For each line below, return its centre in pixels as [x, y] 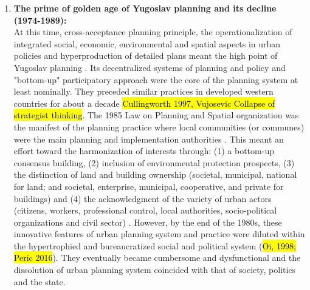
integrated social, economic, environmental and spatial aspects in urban [147, 43]
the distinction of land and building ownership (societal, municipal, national [155, 174]
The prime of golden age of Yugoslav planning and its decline [145, 8]
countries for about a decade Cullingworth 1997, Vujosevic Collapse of [144, 103]
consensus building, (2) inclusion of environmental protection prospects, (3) [154, 162]
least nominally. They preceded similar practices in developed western [143, 91]
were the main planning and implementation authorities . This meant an [149, 139]
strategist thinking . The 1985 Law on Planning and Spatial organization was [156, 115]
